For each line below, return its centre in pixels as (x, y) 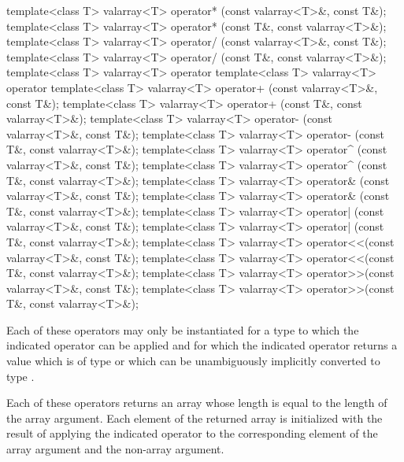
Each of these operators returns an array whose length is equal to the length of (197, 403)
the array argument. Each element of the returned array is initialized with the (195, 418)
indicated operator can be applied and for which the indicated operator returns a (202, 345)
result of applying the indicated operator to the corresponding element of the (192, 433)
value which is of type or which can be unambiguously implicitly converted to (193, 361)
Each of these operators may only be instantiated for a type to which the (183, 329)
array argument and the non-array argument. (115, 449)
